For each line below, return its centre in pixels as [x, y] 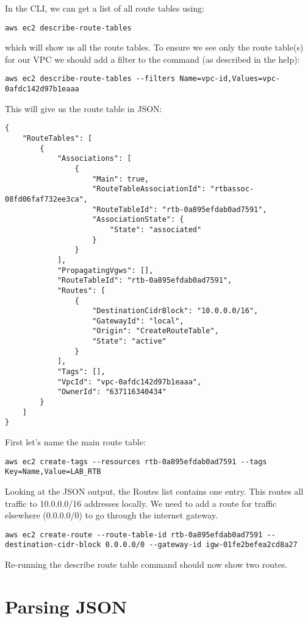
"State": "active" [129, 341]
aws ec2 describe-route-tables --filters [90, 79]
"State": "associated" [156, 229]
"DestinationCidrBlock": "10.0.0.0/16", [175, 311]
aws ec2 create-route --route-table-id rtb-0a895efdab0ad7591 [134, 535]
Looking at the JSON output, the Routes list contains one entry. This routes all [154, 491]
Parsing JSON [66, 606]
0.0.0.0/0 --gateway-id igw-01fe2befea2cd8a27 [201, 545]
